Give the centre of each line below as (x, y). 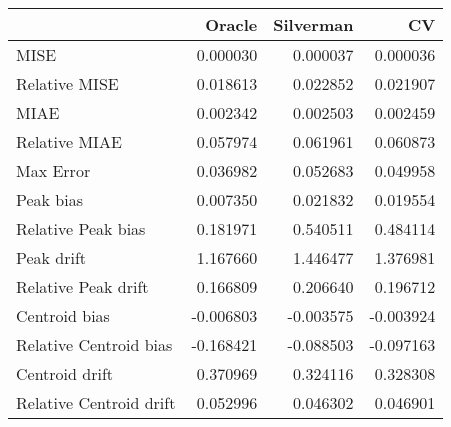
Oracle (231, 24)
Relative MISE (67, 83)
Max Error (53, 170)
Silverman (313, 24)
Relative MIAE (69, 141)
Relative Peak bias (81, 228)
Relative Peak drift (82, 286)
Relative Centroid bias (94, 344)
